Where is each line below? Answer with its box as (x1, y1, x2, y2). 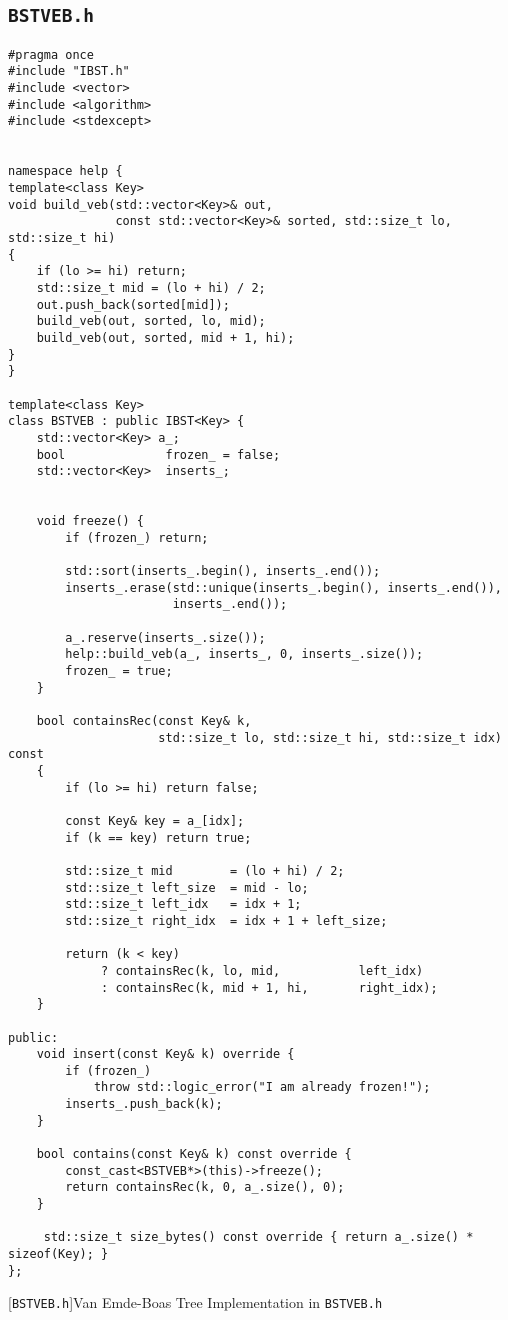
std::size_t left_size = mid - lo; (65, 880, 309, 895)
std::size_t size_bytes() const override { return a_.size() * (43, 1230, 474, 1245)
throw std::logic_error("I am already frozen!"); (93, 1080, 431, 1095)
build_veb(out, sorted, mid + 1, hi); (36, 330, 295, 345)
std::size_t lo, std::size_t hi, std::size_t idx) (158, 730, 502, 745)
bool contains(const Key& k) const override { (36, 1147, 352, 1162)
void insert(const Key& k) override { (36, 1047, 295, 1062)
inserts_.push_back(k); (65, 1097, 223, 1112)
